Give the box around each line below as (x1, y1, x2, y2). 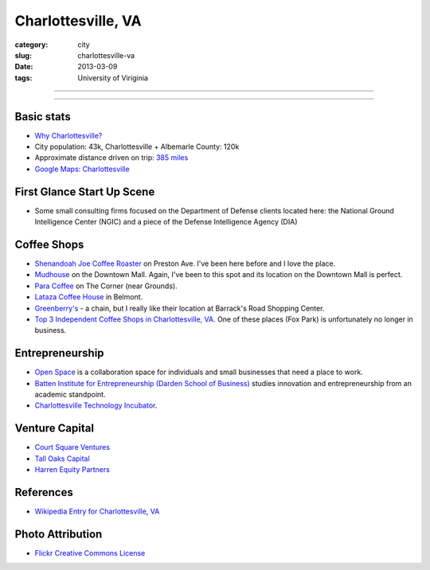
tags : (14, 72, 33, 83)
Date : (14, 62, 33, 72)
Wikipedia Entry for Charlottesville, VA (34, 506, 160, 517)
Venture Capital (14, 422, 95, 435)
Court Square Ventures (34, 443, 111, 452)
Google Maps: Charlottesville (34, 164, 131, 174)
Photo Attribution (14, 527, 103, 541)
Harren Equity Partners (34, 465, 111, 474)
